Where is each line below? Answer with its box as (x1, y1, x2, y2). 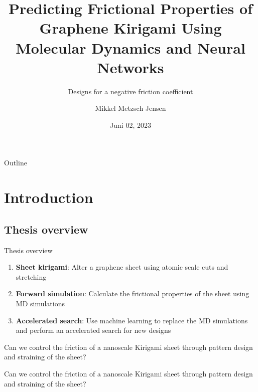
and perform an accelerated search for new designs (16, 325, 171, 335)
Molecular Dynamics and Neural (16, 37, 245, 58)
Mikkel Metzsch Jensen (95, 103, 166, 113)
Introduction (4, 187, 93, 208)
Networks (97, 57, 164, 77)
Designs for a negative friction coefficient (68, 86, 193, 96)
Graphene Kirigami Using (39, 18, 222, 38)
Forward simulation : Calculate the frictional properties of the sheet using (16, 288, 249, 299)
